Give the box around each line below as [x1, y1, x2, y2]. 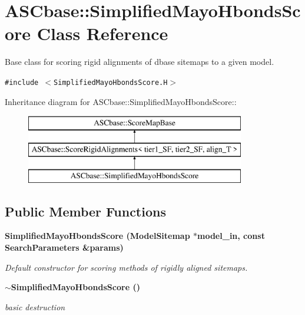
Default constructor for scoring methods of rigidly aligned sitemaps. [5, 261, 248, 273]
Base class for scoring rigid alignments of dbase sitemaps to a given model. [5, 55, 274, 68]
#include [5, 78, 39, 87]
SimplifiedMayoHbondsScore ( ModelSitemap [5, 229, 190, 242]
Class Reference [37, 21, 168, 45]
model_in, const [197, 229, 265, 242]
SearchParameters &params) [5, 241, 124, 253]
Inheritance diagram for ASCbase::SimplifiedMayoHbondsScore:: [5, 95, 237, 107]
